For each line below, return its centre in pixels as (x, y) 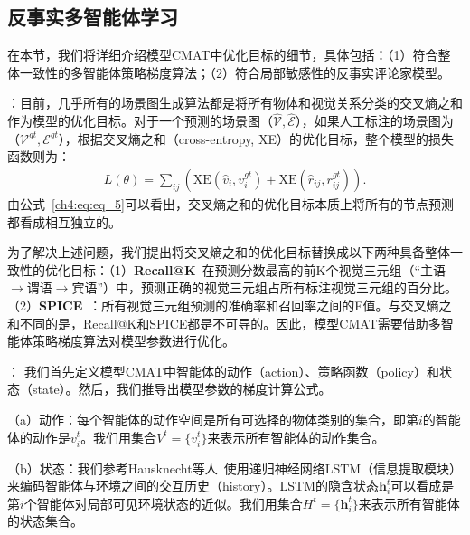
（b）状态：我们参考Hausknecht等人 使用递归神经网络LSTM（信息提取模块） (235, 468)
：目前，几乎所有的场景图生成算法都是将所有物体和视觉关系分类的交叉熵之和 (235, 103)
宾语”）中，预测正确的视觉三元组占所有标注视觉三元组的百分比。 (265, 287)
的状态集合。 (45, 521)
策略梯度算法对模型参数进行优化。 (133, 341)
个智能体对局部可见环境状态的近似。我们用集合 (163, 503)
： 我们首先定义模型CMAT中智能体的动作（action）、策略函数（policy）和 (223, 371)
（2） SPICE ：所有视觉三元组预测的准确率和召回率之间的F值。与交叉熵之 (230, 305)
